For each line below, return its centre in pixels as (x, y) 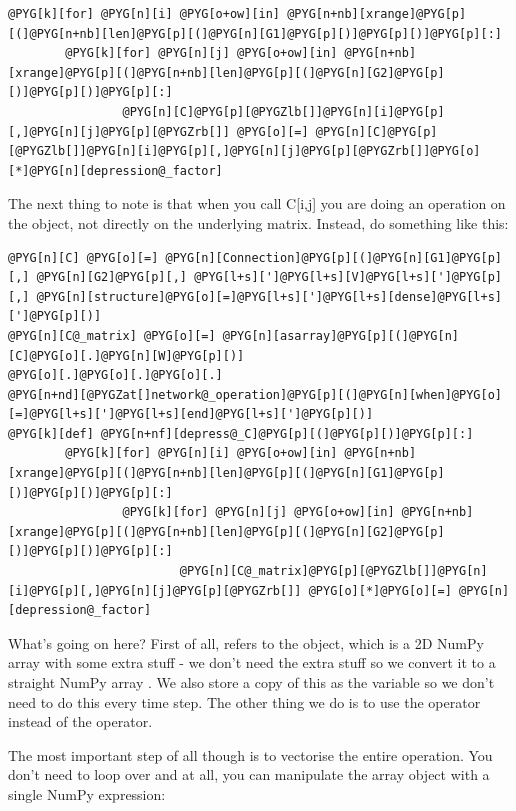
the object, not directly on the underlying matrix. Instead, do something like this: (258, 222)
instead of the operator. (80, 721)
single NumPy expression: (87, 793)
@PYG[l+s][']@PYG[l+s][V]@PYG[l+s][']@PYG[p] (348, 277)
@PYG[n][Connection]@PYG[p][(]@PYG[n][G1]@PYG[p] (333, 257)
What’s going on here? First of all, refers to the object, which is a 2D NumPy (246, 642)
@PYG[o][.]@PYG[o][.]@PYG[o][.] (115, 375)
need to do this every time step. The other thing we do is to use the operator (244, 701)
